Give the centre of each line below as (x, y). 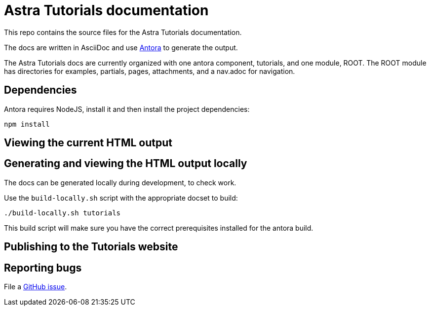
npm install (27, 124)
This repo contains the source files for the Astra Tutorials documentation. (123, 32)
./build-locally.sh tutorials (62, 213)
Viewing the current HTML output (88, 143)
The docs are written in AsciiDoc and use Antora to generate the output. (121, 47)
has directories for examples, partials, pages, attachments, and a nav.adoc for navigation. (150, 71)
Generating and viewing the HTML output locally (126, 164)
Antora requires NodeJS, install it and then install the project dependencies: (127, 109)
